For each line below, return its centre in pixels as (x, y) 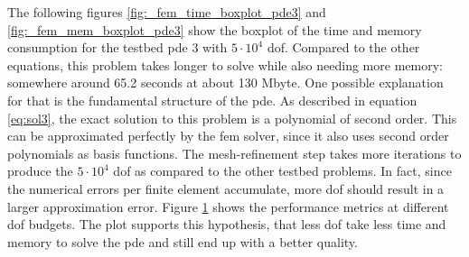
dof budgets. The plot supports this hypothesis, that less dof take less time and (227, 224)
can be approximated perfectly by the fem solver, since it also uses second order (228, 136)
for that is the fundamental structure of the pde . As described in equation (212, 100)
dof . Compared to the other (343, 47)
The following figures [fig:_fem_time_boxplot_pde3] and (167, 12)
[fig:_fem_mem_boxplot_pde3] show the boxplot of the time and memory (215, 29)
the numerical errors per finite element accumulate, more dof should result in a (226, 188)
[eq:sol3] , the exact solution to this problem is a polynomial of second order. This (232, 118)
